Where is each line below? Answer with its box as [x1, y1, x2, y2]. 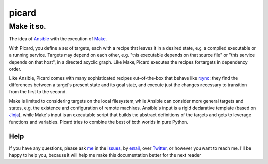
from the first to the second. [9, 89, 67, 95]
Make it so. [9, 22, 47, 31]
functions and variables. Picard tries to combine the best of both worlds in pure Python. [9, 119, 189, 125]
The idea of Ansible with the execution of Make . [9, 36, 107, 42]
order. [9, 66, 22, 72]
